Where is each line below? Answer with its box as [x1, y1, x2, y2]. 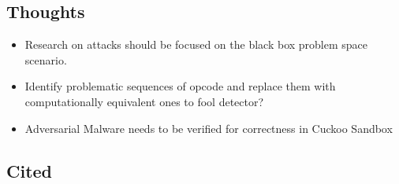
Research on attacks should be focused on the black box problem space [24, 36, 368, 53]
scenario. [24, 51, 67, 68]
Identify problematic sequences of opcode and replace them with [24, 78, 336, 94]
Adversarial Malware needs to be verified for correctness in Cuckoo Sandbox [24, 120, 393, 136]
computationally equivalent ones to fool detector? [24, 93, 264, 109]
